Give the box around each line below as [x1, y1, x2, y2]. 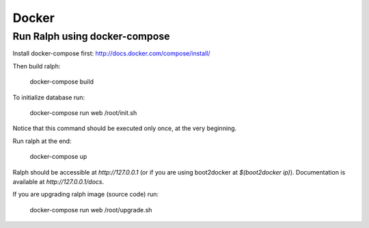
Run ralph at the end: [12, 137, 72, 145]
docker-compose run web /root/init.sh [29, 108, 137, 116]
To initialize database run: [12, 93, 85, 101]
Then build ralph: [12, 62, 61, 70]
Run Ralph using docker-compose [12, 30, 170, 42]
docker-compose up [29, 153, 87, 161]
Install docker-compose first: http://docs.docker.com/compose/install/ [12, 49, 210, 58]
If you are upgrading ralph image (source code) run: [12, 190, 159, 199]
